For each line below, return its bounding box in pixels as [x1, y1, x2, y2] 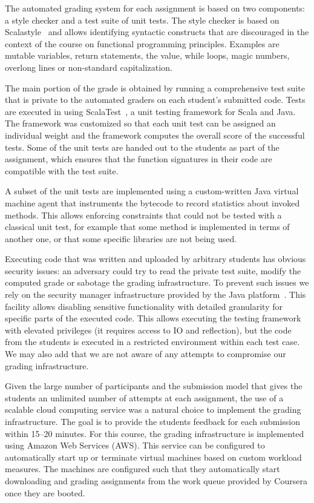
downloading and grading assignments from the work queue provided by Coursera [5, 474, 307, 487]
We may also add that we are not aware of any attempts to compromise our [5, 347, 286, 360]
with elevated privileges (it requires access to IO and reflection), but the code [5, 323, 292, 336]
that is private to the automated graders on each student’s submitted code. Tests [5, 93, 306, 106]
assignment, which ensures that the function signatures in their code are [5, 153, 272, 165]
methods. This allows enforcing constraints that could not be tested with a [5, 208, 282, 221]
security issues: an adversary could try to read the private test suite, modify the [5, 264, 301, 277]
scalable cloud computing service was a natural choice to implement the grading [5, 403, 301, 416]
